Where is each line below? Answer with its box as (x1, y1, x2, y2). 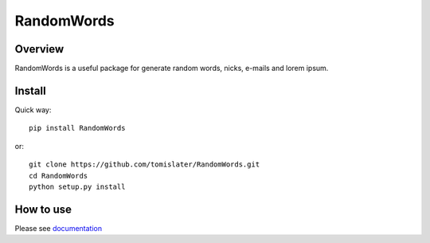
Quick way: (14, 104, 52, 115)
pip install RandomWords (29, 123, 126, 133)
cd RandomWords (29, 171, 88, 180)
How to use (14, 202, 72, 216)
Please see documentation (14, 223, 103, 233)
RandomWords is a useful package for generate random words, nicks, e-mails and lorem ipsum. (14, 64, 329, 73)
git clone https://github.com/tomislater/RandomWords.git (29, 160, 260, 169)
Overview (14, 42, 64, 56)
